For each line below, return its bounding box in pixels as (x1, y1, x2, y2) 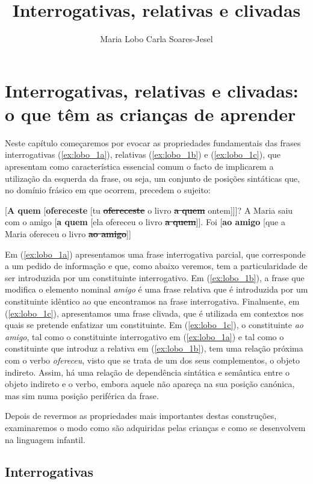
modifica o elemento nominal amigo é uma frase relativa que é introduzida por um (5, 283, 308, 296)
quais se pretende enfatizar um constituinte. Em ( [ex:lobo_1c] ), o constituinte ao (5, 318, 303, 331)
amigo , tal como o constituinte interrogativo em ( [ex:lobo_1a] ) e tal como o (5, 330, 284, 343)
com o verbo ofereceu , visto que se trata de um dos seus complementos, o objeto (5, 353, 300, 366)
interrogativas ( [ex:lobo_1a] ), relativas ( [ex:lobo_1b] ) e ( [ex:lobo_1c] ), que (5, 148, 281, 161)
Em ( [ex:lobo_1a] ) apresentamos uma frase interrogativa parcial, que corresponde (5, 247, 306, 260)
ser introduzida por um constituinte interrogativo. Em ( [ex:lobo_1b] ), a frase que (5, 271, 305, 284)
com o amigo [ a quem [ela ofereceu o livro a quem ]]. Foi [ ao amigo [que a (5, 216, 285, 228)
